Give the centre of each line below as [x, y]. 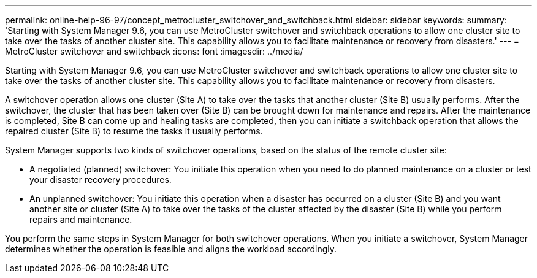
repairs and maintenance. [81, 219]
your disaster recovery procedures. [101, 180]
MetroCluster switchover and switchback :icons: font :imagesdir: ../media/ [154, 51]
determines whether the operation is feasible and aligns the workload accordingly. [171, 249]
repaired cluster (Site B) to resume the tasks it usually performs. [134, 131]
